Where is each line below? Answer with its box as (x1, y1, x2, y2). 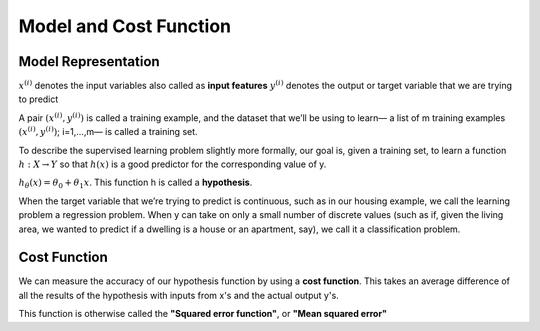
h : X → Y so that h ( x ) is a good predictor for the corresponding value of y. (18, 158, 327, 170)
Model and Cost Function (18, 15, 232, 37)
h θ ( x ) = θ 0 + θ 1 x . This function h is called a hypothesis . (18, 176, 253, 191)
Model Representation (18, 53, 160, 70)
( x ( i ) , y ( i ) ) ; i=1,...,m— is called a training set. (18, 125, 199, 138)
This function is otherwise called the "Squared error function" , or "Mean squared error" (18, 308, 387, 320)
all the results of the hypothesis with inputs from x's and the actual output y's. (18, 289, 339, 301)
